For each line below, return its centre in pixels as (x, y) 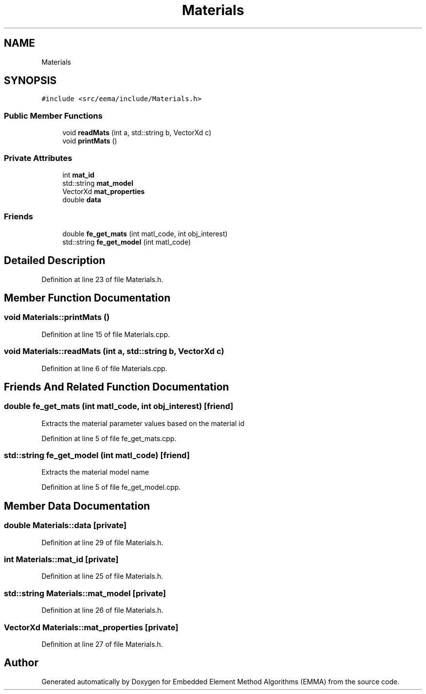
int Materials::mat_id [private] (61, 560)
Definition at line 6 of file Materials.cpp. (104, 368)
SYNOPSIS (30, 81)
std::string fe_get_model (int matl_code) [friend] (97, 455)
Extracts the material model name (95, 472)
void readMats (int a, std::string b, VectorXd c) (137, 133)
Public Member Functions (53, 116)
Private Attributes (38, 158)
